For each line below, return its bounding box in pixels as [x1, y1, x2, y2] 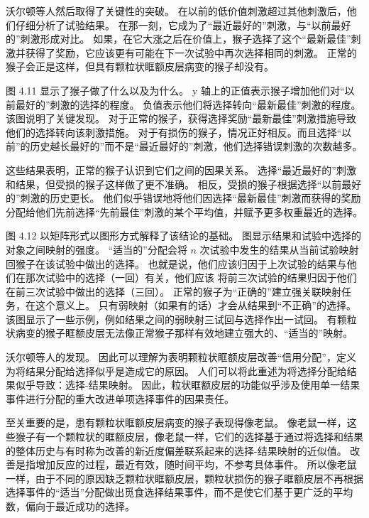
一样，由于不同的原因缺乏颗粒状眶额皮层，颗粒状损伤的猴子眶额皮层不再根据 [6, 470, 363, 485]
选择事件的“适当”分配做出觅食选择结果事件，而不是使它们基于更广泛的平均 [6, 485, 353, 500]
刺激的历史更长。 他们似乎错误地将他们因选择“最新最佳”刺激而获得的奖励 [20, 190, 361, 205]
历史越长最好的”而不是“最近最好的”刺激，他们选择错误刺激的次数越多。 [30, 139, 363, 153]
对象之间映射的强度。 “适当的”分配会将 [6, 242, 187, 257]
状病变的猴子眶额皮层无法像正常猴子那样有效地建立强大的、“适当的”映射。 [6, 325, 353, 340]
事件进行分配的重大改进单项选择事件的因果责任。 [6, 391, 234, 406]
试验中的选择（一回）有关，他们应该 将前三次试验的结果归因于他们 [45, 270, 357, 285]
